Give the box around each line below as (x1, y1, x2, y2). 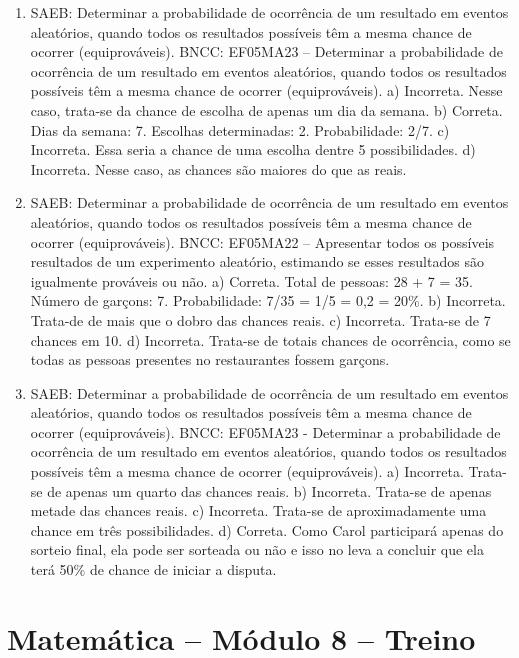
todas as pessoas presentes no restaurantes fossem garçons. (30, 349, 390, 370)
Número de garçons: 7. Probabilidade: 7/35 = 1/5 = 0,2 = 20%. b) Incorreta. (30, 290, 506, 311)
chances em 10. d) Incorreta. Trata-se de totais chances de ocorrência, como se (30, 329, 511, 350)
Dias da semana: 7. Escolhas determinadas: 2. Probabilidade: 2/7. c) (30, 119, 450, 140)
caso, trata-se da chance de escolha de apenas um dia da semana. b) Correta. (30, 99, 503, 120)
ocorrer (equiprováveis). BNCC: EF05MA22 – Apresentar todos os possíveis (30, 231, 495, 252)
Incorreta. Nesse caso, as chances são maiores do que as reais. (30, 158, 407, 179)
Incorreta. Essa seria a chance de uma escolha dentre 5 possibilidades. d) (30, 139, 476, 160)
